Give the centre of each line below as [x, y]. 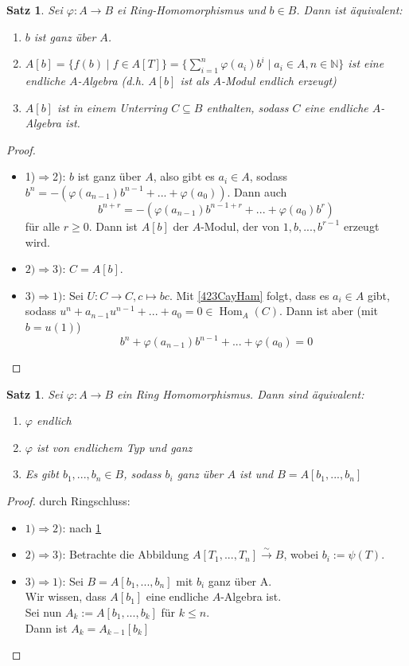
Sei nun [43, 611]
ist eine [366, 63]
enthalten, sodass [247, 107]
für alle [43, 226]
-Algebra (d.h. [111, 80]
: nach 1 [82, 527]
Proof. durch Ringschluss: [68, 500]
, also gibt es [184, 176]
